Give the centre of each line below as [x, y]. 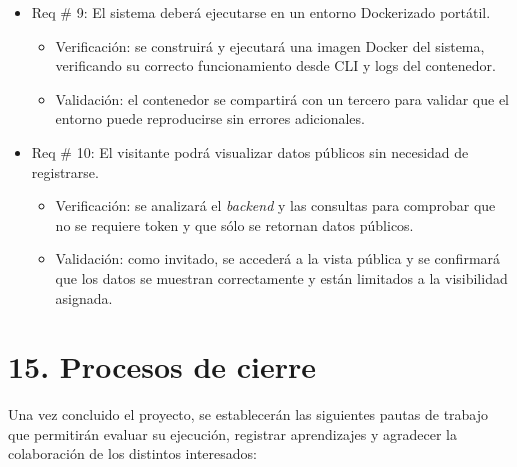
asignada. [84, 297]
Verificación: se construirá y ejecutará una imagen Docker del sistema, [270, 45]
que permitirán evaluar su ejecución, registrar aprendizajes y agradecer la [232, 433]
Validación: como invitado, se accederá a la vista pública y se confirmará [278, 258]
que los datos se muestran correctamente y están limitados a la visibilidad [281, 277]
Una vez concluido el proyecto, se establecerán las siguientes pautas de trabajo [248, 414]
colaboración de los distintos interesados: [132, 453]
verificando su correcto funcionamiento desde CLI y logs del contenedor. [275, 65]
